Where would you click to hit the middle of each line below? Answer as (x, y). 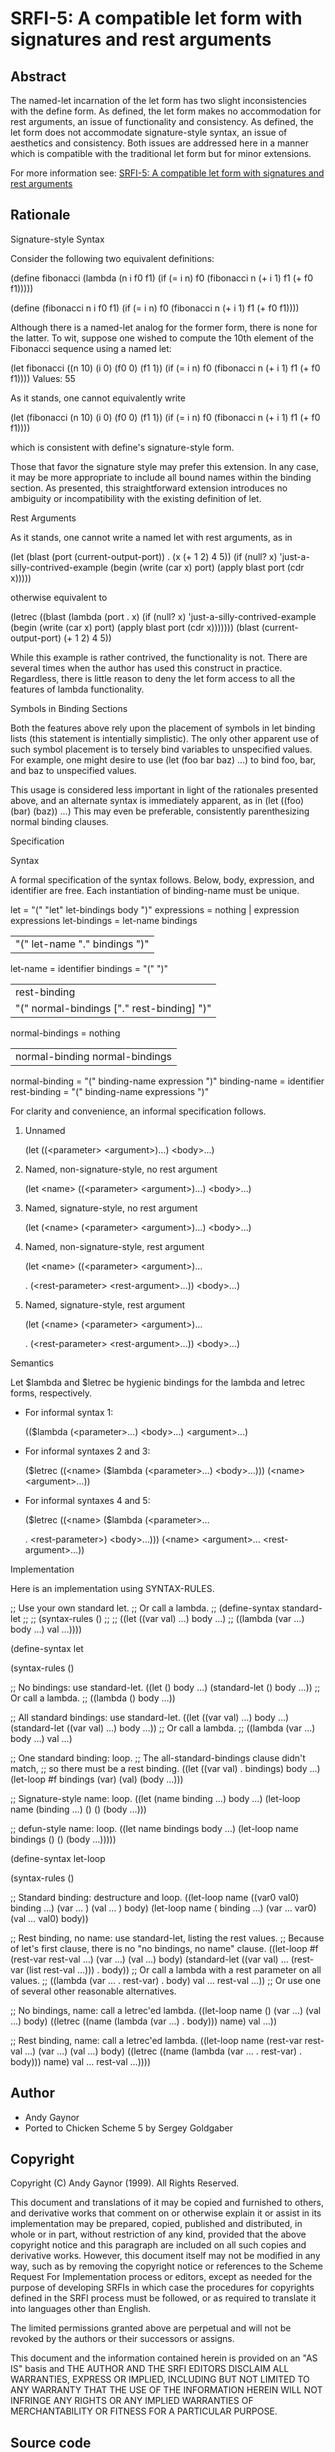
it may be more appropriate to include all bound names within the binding (161, 477)
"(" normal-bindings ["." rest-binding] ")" (113, 1008)
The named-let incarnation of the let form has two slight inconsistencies (158, 100)
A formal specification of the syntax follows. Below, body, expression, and (162, 879)
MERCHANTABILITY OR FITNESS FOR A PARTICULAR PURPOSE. (144, 2411)
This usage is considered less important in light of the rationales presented (164, 789)
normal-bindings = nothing (65, 1033)
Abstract (38, 76)
